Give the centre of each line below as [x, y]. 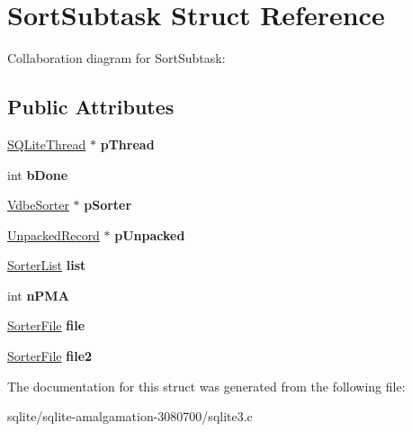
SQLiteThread [47, 144]
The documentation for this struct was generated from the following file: [206, 386]
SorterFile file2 [50, 356]
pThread [127, 144]
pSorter [108, 205]
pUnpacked [150, 234]
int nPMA [38, 295]
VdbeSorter [38, 205]
